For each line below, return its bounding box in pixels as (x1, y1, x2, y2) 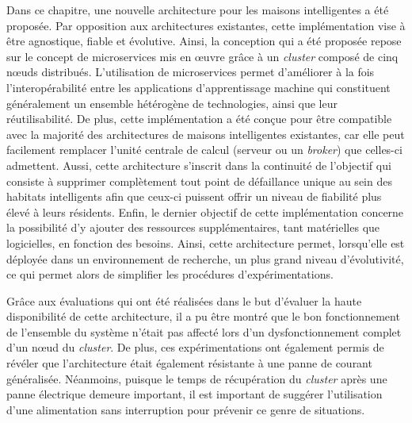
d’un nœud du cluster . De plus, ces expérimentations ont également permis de (6, 339, 384, 356)
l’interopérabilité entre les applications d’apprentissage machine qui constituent (6, 79, 391, 95)
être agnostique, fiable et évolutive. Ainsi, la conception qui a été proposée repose (6, 33, 402, 49)
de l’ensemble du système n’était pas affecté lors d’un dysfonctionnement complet (6, 323, 402, 340)
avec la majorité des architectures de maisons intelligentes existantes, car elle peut (6, 125, 405, 142)
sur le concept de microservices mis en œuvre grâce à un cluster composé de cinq (6, 48, 399, 64)
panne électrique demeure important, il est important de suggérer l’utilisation (6, 386, 383, 402)
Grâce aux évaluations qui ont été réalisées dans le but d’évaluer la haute (6, 292, 362, 309)
